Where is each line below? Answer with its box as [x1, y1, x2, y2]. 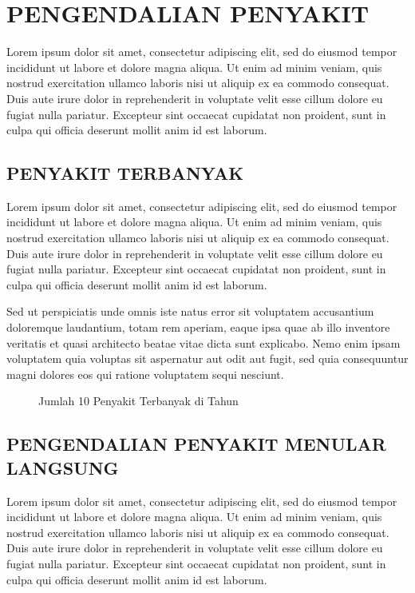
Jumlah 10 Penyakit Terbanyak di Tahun [38, 392, 239, 409]
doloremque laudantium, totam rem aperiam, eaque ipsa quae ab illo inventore [6, 319, 390, 336]
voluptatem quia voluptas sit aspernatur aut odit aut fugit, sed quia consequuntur [6, 350, 409, 367]
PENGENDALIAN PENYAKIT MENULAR [6, 432, 386, 456]
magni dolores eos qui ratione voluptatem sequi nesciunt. [6, 365, 284, 382]
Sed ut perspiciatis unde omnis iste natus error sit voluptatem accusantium [6, 303, 374, 320]
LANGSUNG [6, 455, 119, 480]
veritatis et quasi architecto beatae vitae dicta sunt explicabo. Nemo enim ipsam [6, 334, 401, 351]
